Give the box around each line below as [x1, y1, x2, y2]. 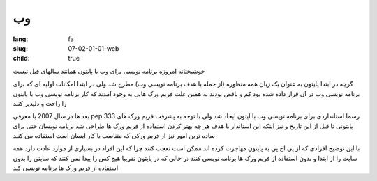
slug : [13, 44, 28, 52]
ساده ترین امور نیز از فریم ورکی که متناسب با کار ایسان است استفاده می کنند [13, 132, 216, 140]
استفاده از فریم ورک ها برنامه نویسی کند [13, 164, 119, 172]
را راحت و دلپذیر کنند [13, 99, 67, 107]
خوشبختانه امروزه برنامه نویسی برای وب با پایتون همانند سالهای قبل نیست [13, 67, 205, 75]
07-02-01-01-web [68, 44, 119, 52]
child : [13, 54, 31, 63]
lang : [13, 35, 29, 43]
